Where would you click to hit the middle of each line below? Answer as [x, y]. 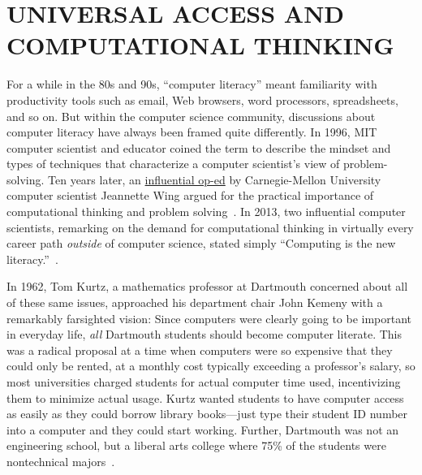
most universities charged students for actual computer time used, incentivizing [204, 382]
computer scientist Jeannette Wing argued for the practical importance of [190, 195]
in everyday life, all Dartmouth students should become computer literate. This [205, 334]
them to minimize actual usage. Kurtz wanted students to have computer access [205, 397]
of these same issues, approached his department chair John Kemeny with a [195, 302]
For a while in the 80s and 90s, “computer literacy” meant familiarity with [192, 84]
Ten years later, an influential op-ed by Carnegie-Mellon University [215, 179]
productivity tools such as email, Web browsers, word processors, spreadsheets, [202, 99]
